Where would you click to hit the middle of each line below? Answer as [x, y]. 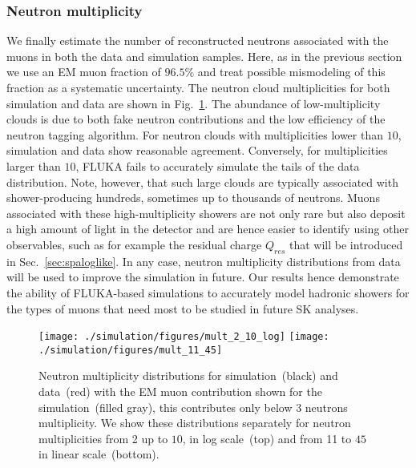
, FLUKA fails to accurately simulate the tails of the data [218, 165]
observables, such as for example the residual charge [134, 244]
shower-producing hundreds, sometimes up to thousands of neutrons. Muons [193, 198]
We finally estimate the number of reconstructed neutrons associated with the [198, 40]
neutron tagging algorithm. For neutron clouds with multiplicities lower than [195, 134]
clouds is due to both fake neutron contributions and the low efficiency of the [196, 119]
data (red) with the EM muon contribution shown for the [180, 391]
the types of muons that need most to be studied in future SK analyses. [183, 308]
